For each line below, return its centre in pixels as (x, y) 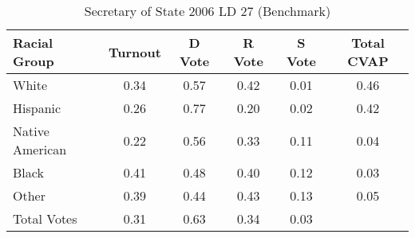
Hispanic (37, 108)
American (40, 149)
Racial (33, 43)
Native (31, 131)
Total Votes (45, 218)
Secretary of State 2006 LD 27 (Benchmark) (207, 11)
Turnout (134, 52)
